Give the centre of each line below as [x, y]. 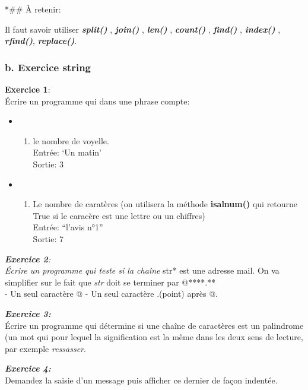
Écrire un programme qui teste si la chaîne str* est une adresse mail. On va [142, 270]
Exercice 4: [28, 368]
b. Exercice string [48, 67]
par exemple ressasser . [45, 348]
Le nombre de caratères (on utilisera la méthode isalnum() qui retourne [165, 204]
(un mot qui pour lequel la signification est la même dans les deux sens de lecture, [154, 337]
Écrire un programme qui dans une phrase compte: [97, 101]
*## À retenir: [33, 9]
